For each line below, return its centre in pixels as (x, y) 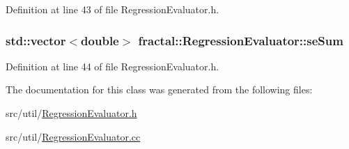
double (100, 40)
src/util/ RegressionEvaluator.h (71, 113)
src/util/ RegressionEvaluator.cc (73, 136)
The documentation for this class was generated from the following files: (159, 89)
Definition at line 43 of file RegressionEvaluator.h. (113, 9)
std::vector (36, 40)
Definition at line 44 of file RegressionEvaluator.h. (113, 66)
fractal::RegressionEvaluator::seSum (241, 40)
